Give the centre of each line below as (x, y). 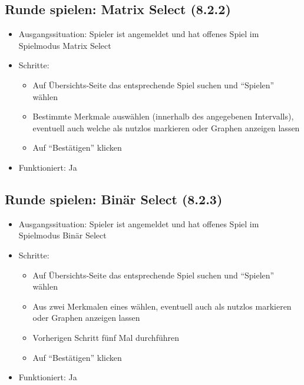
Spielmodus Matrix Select (65, 45)
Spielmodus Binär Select (62, 235)
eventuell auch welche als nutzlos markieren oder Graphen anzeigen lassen (166, 127)
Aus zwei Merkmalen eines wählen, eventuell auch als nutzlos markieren (162, 306)
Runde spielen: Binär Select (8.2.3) (114, 199)
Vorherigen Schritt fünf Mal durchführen (106, 337)
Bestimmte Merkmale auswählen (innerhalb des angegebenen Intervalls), (163, 116)
